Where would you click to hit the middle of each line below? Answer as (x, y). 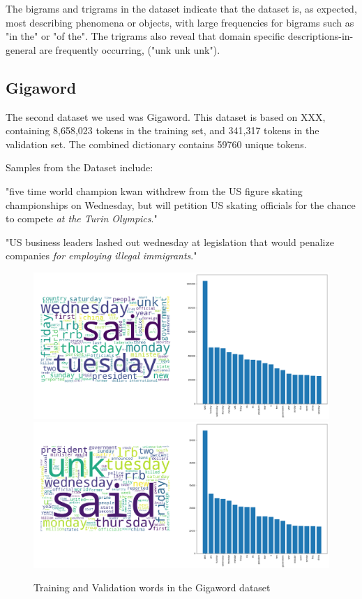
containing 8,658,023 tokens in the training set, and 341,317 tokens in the (163, 130)
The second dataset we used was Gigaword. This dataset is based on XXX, (166, 116)
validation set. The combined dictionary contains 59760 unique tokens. (156, 144)
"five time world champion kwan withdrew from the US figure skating (154, 190)
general (21, 49)
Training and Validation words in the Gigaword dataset (152, 587)
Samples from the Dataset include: (80, 167)
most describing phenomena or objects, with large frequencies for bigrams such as (180, 22)
